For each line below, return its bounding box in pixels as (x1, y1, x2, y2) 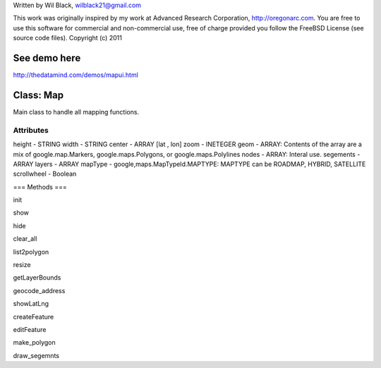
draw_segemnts (13, 351, 60, 360)
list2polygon (13, 247, 49, 256)
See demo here (13, 52, 81, 64)
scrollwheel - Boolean (13, 170, 77, 178)
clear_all (13, 235, 37, 243)
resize (13, 261, 31, 269)
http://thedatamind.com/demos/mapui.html (13, 71, 139, 79)
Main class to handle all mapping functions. (13, 107, 140, 116)
